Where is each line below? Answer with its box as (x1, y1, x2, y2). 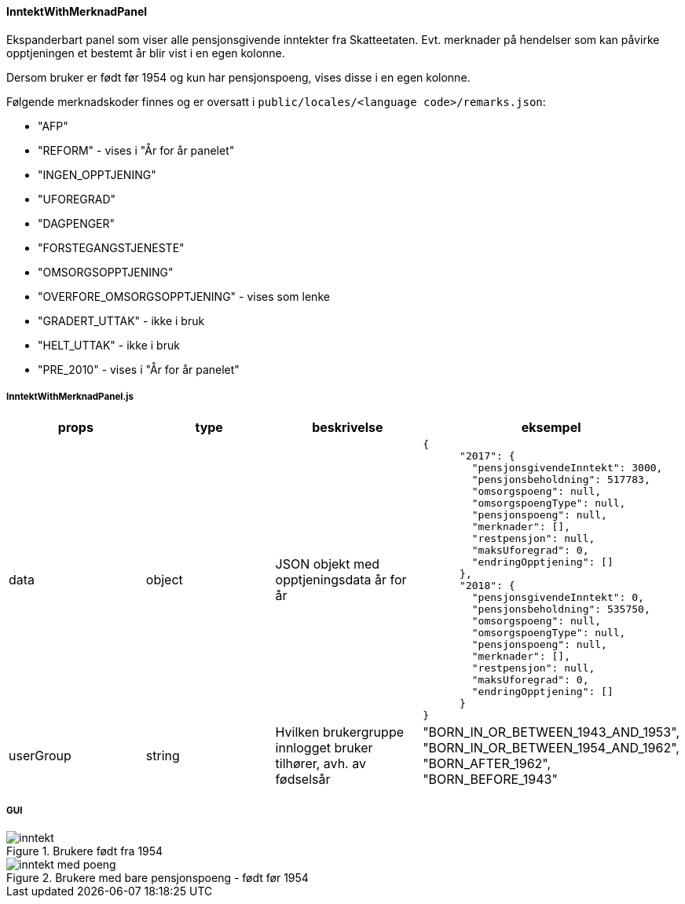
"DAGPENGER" (38, 216, 115, 230)
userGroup (9, 748, 71, 764)
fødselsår (275, 771, 331, 788)
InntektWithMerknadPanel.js (6, 391, 134, 402)
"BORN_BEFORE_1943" (423, 771, 558, 788)
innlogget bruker (275, 740, 373, 756)
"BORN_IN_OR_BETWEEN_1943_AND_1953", (423, 724, 680, 741)
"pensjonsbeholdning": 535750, (471, 603, 650, 616)
